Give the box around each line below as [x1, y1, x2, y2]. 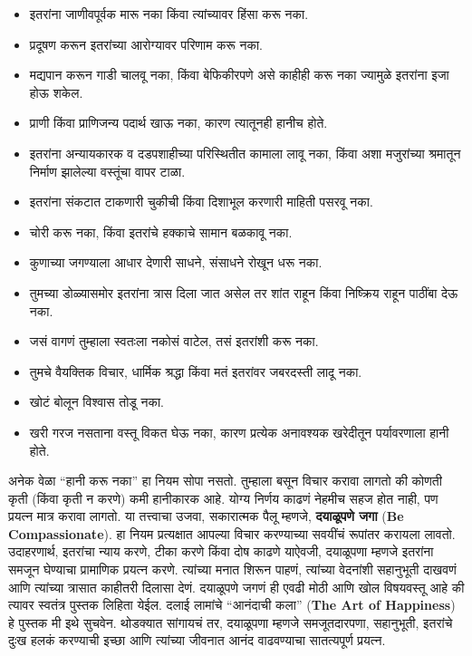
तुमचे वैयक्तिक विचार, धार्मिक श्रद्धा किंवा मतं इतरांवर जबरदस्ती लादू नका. [29, 362, 362, 381]
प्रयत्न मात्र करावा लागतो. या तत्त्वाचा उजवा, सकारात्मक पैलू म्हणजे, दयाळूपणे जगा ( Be [8, 506, 404, 526]
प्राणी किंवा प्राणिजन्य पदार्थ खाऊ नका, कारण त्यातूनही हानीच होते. [29, 113, 328, 132]
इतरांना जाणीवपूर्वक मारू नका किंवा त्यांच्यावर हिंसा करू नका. [29, 5, 309, 23]
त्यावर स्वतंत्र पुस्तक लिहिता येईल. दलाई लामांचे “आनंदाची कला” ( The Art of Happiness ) [8, 595, 456, 614]
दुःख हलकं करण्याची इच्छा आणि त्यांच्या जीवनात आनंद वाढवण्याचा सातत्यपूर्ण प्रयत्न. [8, 631, 386, 650]
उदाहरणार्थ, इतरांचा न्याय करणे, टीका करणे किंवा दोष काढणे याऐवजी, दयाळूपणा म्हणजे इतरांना [8, 542, 434, 561]
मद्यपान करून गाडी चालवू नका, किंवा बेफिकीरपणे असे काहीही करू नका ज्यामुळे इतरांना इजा [29, 65, 449, 84]
